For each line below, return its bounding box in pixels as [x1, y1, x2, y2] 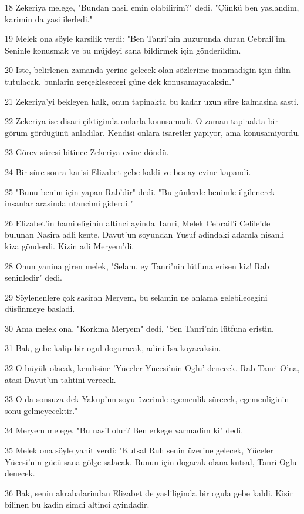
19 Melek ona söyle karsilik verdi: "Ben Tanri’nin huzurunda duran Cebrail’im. [5, 32, 288, 45]
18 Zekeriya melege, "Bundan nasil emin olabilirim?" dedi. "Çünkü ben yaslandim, [5, 1, 299, 13]
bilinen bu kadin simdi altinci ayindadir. [5, 498, 150, 510]
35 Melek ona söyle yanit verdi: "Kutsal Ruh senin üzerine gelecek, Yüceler [5, 444, 273, 456]
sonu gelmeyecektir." [5, 404, 78, 416]
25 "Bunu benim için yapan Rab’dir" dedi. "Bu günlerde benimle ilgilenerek [5, 185, 275, 198]
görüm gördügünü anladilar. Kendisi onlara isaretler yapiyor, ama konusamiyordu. [5, 126, 300, 138]
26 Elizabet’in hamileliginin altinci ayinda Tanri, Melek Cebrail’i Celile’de [5, 216, 271, 229]
